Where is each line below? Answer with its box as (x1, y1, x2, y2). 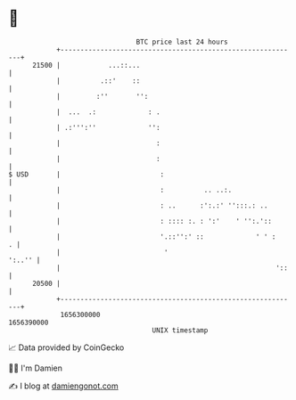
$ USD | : (8, 169, 165, 179)
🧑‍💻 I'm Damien (8, 363, 63, 373)
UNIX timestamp (152, 325, 209, 335)
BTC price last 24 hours (136, 37, 228, 46)
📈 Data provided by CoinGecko (8, 342, 125, 353)
